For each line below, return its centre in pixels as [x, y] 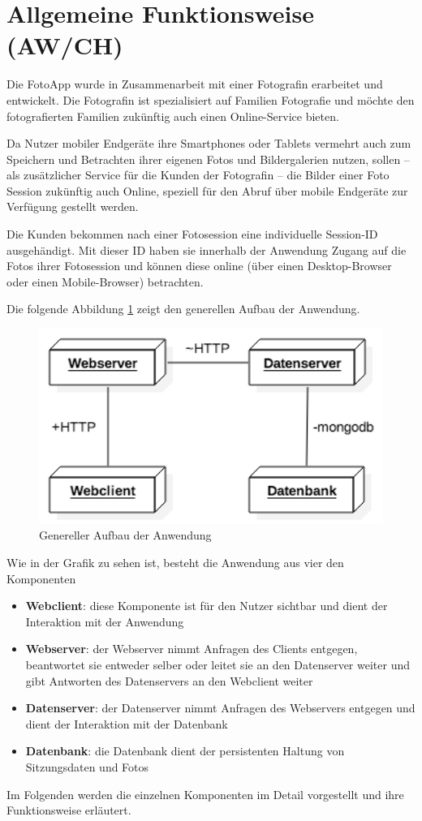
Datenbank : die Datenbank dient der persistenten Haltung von [185, 751]
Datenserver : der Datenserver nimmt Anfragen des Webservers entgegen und [220, 708]
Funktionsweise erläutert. [69, 810]
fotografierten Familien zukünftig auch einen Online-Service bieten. [173, 116]
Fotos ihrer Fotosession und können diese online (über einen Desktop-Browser [199, 266]
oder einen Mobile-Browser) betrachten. [105, 281]
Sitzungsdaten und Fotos [87, 766]
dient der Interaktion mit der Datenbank [127, 723]
